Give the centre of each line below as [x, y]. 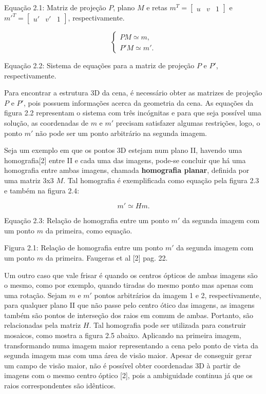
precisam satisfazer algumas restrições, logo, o [188, 122]
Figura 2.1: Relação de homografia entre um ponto [84, 248]
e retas [157, 7]
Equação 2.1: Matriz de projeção [55, 7]
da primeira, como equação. [89, 230]
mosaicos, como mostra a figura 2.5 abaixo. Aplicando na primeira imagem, [123, 335]
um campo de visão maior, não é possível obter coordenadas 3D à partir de [122, 365]
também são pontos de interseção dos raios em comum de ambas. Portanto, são [129, 315]
